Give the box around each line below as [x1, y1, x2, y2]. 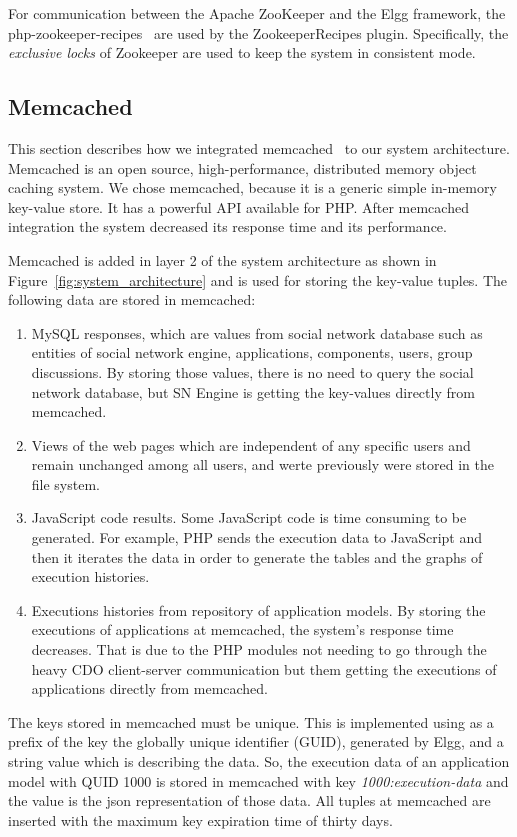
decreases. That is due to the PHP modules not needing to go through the [31, 639, 487, 660]
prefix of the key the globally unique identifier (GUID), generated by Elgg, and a [8, 731, 504, 752]
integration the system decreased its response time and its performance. [8, 216, 447, 237]
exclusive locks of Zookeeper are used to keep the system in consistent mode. [8, 42, 476, 63]
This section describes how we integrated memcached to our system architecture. [8, 137, 510, 158]
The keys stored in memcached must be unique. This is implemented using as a [8, 711, 494, 732]
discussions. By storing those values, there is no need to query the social [31, 361, 474, 382]
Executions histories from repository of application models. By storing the [31, 599, 486, 620]
